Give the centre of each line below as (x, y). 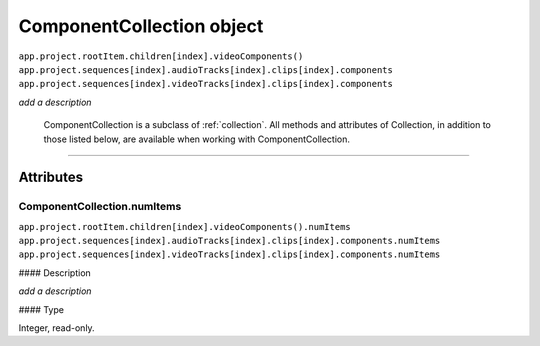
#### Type (41, 309)
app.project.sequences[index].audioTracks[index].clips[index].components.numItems (229, 241)
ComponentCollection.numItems (100, 207)
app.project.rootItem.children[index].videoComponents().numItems (185, 226)
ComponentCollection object (141, 26)
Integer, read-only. (56, 328)
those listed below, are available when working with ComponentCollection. (196, 139)
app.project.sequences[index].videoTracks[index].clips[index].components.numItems (229, 254)
